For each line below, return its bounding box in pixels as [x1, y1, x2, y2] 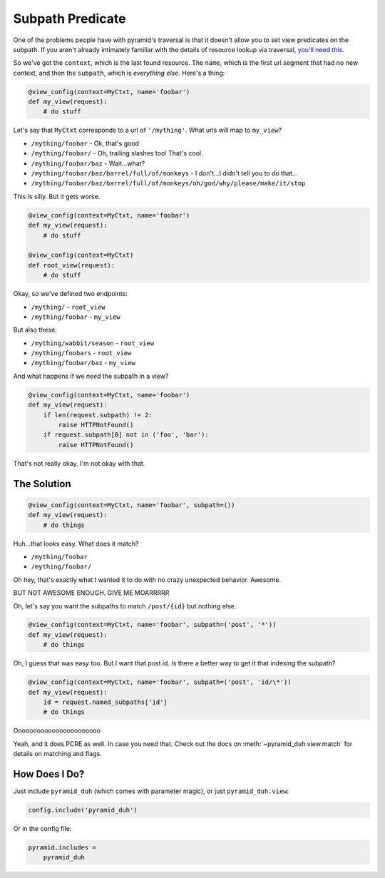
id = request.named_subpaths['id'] [43, 698, 168, 706]
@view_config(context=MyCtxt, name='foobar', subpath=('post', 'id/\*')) [28, 678, 292, 686]
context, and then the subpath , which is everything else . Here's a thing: [13, 68, 225, 77]
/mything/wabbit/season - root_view [31, 339, 155, 347]
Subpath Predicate [13, 11, 126, 26]
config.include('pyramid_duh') [28, 806, 138, 815]
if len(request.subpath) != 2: [43, 411, 153, 419]
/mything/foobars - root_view [31, 349, 132, 357]
